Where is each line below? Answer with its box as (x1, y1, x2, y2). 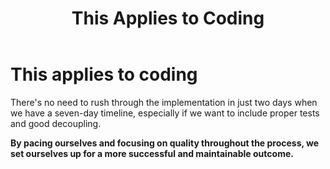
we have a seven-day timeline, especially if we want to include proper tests (10, 107, 320, 119)
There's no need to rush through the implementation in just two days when (10, 96, 318, 108)
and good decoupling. (10, 117, 102, 129)
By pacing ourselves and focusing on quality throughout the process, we (10, 137, 320, 149)
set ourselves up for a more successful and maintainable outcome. (10, 147, 294, 159)
